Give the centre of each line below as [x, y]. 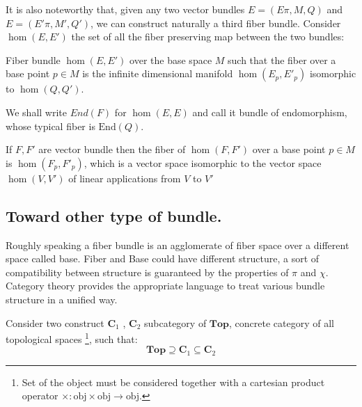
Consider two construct [55, 322]
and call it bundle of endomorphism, [270, 112]
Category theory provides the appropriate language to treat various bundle [165, 286]
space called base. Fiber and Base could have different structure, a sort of [163, 258]
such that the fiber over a [282, 59]
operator [40, 396]
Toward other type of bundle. [114, 215]
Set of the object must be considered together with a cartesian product [173, 382]
